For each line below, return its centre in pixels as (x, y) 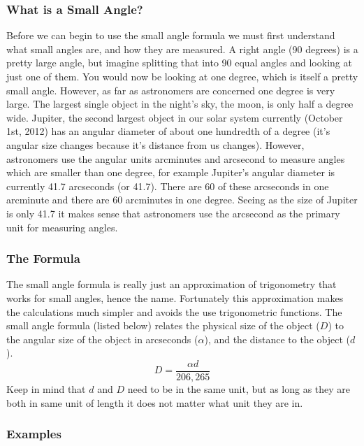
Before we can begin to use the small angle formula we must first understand (171, 35)
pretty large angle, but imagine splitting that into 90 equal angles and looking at (179, 63)
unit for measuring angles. (62, 227)
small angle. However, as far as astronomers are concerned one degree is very (171, 90)
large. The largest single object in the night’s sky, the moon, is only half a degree (180, 104)
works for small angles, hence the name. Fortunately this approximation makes (175, 297)
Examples (34, 434)
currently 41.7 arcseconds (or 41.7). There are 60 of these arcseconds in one (168, 186)
